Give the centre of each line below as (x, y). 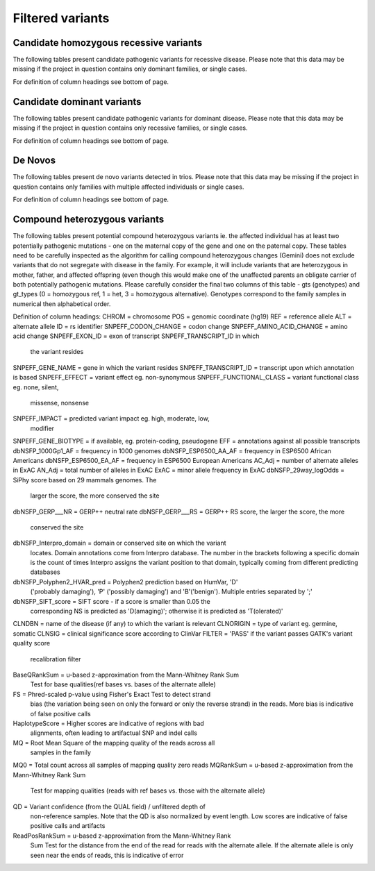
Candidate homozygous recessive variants (108, 43)
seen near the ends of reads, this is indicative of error (107, 855)
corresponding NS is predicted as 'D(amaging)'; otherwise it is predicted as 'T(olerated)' (157, 611)
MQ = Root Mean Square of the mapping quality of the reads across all (114, 743)
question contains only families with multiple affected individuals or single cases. (128, 187)
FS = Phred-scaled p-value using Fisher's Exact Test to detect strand (112, 694)
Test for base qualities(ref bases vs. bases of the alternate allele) (123, 684)
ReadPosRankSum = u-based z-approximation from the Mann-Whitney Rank (122, 836)
